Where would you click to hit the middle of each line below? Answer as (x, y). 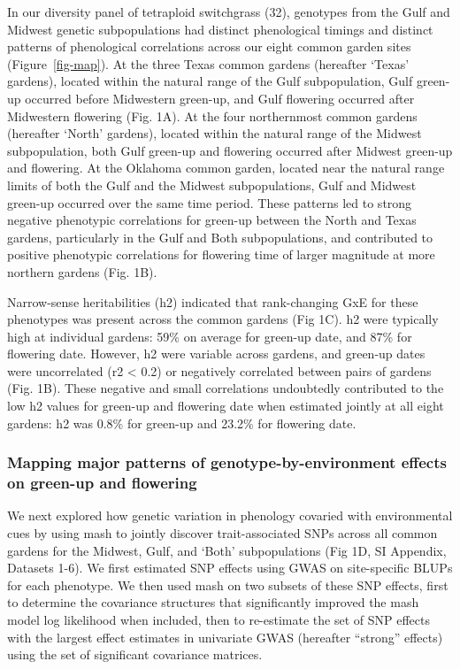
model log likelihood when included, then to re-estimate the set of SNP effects (218, 619)
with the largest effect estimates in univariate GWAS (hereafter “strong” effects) (225, 637)
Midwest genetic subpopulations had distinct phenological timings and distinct (220, 29)
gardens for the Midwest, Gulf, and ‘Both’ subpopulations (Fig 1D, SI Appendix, (227, 550)
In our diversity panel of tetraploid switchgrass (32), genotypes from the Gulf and (229, 12)
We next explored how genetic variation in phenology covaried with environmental (230, 515)
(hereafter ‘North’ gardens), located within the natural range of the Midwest (215, 133)
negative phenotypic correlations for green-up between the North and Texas (212, 220)
